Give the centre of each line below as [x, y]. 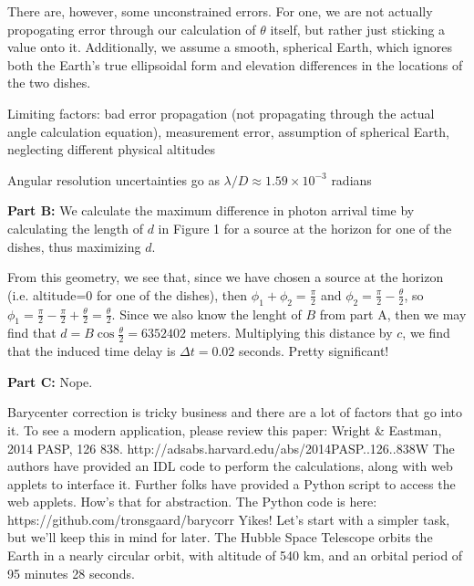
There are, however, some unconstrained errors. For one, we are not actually [220, 11]
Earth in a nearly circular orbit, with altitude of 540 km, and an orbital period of [235, 555]
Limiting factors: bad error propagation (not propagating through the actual [221, 113]
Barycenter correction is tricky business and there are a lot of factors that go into [235, 412]
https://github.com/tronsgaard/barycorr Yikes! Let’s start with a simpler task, [229, 519]
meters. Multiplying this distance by [291, 333]
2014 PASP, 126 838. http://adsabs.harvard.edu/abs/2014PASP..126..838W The [231, 448]
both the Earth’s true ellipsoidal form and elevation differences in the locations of [235, 64]
